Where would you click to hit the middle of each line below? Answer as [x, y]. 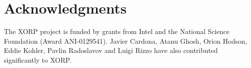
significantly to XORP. [38, 59]
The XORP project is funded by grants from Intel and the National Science [117, 31]
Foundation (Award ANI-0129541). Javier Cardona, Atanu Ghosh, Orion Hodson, [126, 41]
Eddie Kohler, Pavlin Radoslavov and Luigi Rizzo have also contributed [111, 50]
